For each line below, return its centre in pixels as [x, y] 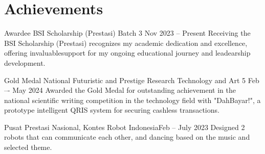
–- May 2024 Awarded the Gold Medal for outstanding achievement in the [120, 90]
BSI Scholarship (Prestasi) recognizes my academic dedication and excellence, [126, 43]
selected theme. [28, 147]
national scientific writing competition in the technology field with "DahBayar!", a [132, 100]
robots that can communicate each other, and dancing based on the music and [127, 137]
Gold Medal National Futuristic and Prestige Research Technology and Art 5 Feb [132, 80]
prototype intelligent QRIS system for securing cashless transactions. [112, 110]
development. [25, 62]
